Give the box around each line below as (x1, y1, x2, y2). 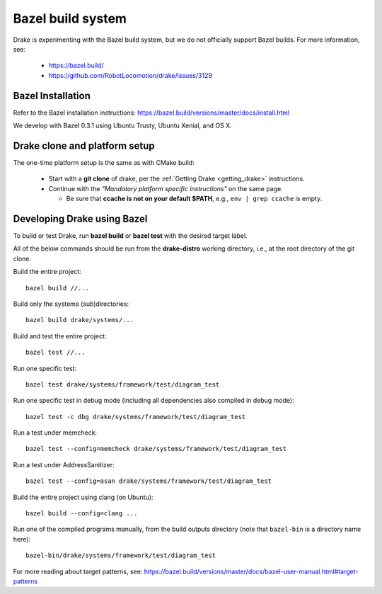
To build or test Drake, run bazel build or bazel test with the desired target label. (13, 232, 248, 240)
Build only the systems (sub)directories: (13, 299, 129, 308)
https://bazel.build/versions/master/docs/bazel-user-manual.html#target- (144, 567, 359, 576)
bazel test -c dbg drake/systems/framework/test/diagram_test (25, 413, 246, 421)
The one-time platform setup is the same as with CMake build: (13, 158, 195, 166)
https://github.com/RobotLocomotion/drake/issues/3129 (48, 71, 212, 79)
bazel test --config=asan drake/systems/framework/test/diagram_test (25, 477, 272, 485)
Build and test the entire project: (13, 331, 107, 340)
